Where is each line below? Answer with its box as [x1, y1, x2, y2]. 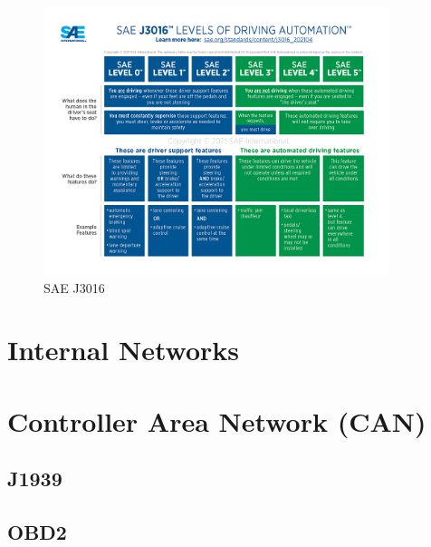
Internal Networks [7, 331, 239, 368]
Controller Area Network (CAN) [7, 402, 426, 439]
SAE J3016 [43, 278, 105, 297]
